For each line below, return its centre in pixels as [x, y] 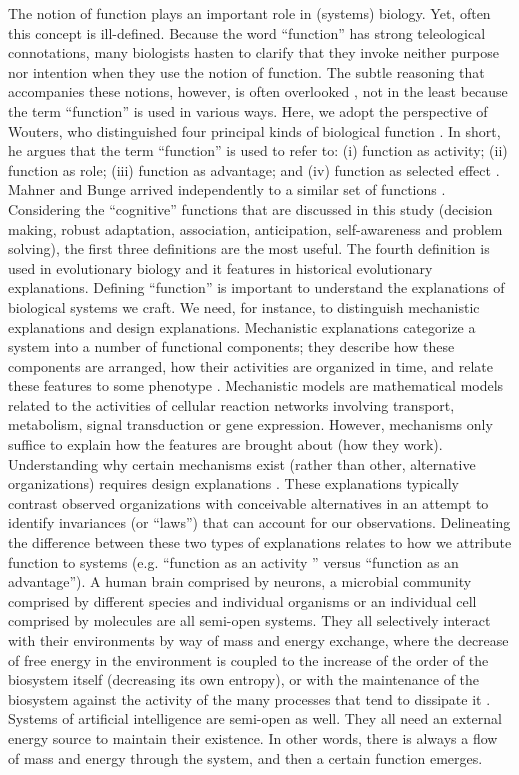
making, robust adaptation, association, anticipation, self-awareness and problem [255, 228]
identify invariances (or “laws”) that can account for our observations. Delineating [259, 522]
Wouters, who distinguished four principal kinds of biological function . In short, [254, 130]
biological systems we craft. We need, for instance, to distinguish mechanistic [244, 306]
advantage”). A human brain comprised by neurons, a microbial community [240, 581]
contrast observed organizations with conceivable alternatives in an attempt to [248, 502]
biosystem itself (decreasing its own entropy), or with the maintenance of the [244, 679]
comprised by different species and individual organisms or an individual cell [242, 600]
